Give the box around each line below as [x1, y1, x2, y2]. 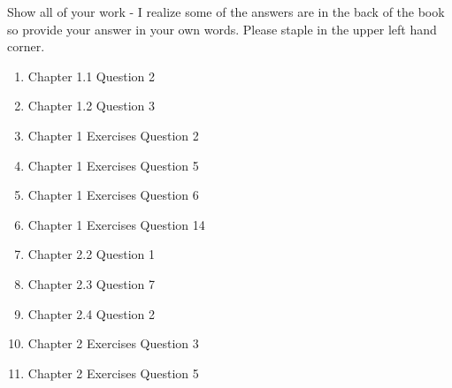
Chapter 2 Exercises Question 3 [27, 334, 199, 353]
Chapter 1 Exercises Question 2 [27, 126, 199, 144]
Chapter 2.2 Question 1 [27, 245, 156, 263]
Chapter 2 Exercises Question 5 [27, 363, 199, 382]
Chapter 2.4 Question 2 [27, 304, 156, 323]
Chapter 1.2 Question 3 [27, 96, 156, 115]
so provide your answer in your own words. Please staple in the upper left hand [7, 19, 437, 38]
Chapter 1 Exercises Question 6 [27, 186, 199, 204]
